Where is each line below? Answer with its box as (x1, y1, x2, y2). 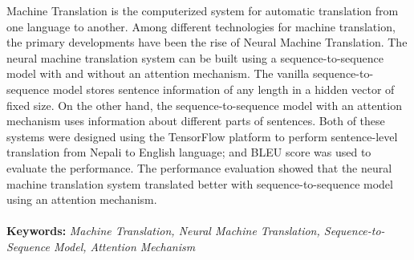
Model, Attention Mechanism (54, 238, 196, 254)
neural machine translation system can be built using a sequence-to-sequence (6, 49, 384, 66)
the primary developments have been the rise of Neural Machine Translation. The (6, 34, 408, 51)
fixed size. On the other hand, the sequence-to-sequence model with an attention (6, 96, 402, 113)
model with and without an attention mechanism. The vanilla (6, 65, 310, 82)
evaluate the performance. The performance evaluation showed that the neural (6, 159, 392, 176)
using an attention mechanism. (6, 191, 157, 208)
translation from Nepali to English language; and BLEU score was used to (6, 144, 371, 160)
